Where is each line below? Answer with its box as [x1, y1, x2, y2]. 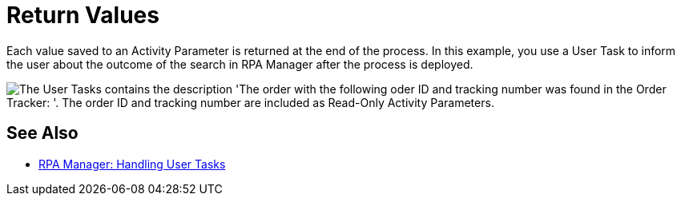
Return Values [6, 2, 159, 29]
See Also [6, 123, 79, 144]
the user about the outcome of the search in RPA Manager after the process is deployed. [6, 57, 473, 71]
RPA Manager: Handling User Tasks [38, 156, 226, 171]
